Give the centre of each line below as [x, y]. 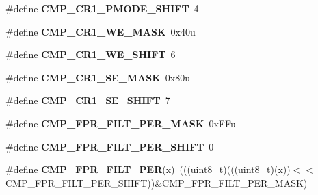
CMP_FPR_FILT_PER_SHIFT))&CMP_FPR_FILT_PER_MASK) [157, 182]
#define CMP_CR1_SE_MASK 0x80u [98, 77]
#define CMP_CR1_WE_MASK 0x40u [101, 31]
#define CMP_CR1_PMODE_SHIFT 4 [102, 8]
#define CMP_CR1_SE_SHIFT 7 [88, 100]
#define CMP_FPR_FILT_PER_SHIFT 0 [110, 146]
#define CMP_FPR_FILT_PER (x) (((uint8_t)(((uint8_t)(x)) [148, 169]
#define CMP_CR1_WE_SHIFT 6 [91, 54]
